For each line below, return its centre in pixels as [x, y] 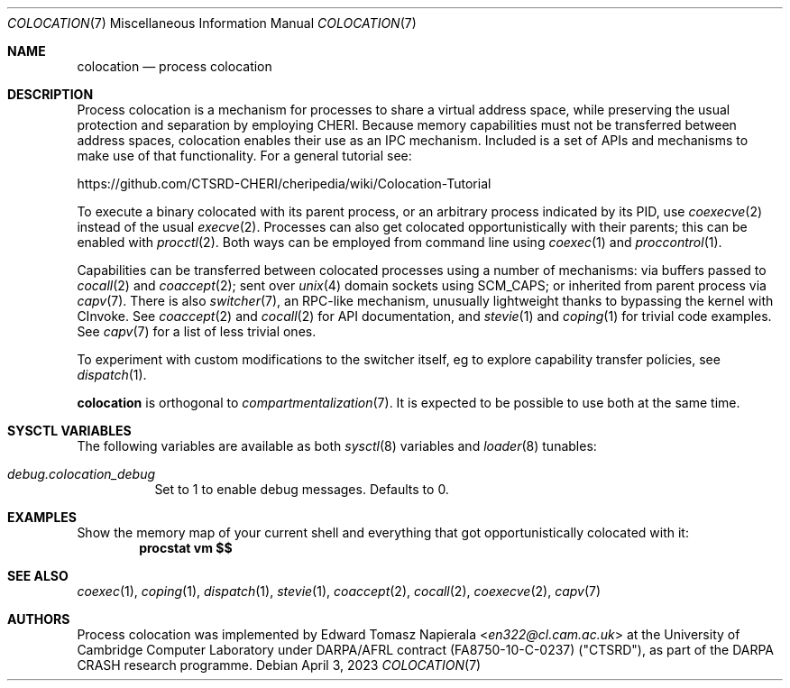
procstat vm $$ [186, 548]
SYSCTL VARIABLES [69, 431]
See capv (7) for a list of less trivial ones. [197, 331]
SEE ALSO [38, 576]
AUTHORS [39, 619]
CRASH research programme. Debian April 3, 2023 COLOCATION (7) [279, 665]
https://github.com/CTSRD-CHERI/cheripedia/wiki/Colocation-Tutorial [284, 183]
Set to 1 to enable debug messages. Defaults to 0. [302, 489]
